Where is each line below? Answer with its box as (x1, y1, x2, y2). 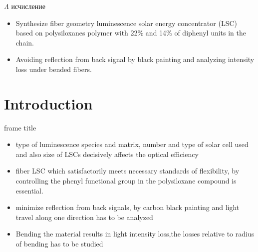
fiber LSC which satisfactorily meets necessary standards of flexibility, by (15, 165, 240, 176)
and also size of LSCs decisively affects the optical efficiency (15, 148, 199, 159)
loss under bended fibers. (15, 63, 92, 74)
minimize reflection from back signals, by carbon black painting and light (15, 202, 240, 212)
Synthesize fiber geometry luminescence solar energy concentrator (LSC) (15, 17, 237, 28)
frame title (4, 122, 36, 132)
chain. (15, 37, 34, 47)
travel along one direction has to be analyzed (15, 211, 153, 222)
